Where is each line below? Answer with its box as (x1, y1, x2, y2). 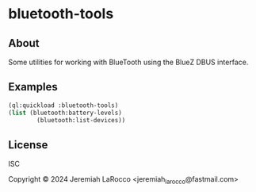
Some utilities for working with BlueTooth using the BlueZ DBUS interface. (8, 57, 249, 67)
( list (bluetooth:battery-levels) (8, 109, 123, 117)
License (8, 138, 48, 152)
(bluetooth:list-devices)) (36, 116, 126, 124)
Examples (8, 80, 58, 94)
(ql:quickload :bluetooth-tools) (8, 101, 119, 109)
